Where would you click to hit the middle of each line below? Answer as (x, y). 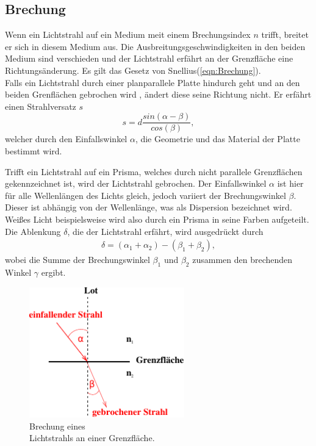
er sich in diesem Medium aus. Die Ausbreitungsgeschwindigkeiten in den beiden (155, 46)
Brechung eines (57, 426)
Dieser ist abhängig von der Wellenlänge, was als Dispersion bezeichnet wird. (149, 207)
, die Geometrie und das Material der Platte (217, 139)
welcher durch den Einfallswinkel (66, 139)
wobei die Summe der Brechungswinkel (77, 260)
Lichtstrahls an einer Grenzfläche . (92, 438)
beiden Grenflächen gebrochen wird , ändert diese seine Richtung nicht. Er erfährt (158, 94)
